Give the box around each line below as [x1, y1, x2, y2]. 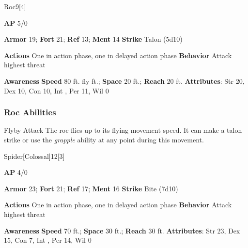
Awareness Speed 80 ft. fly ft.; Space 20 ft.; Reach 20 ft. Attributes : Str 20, [4, 76, 245, 86]
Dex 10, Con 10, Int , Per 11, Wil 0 [4, 85, 109, 95]
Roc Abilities [4, 106, 56, 118]
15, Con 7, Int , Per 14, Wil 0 [4, 235, 92, 245]
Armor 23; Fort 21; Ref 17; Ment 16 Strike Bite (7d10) [4, 183, 178, 193]
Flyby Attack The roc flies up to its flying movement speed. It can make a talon [4, 125, 242, 135]
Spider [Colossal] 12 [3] [4, 151, 65, 161]
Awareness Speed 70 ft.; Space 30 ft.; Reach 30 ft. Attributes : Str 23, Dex [4, 225, 240, 235]
